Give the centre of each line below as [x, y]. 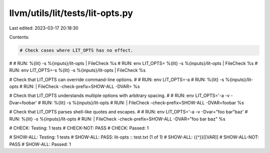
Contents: [19, 37]
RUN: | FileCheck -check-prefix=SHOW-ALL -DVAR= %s [81, 86]
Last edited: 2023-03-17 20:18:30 [44, 28]
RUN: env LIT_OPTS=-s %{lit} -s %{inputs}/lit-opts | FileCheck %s [77, 70]
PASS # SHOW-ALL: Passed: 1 [40, 144]
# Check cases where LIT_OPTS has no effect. [76, 50]
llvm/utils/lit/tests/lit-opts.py [71, 13]
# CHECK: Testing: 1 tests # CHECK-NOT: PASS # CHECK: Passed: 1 [79, 128]
